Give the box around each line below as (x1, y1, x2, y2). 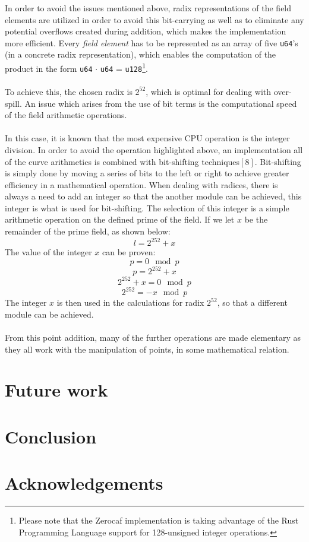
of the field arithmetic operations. (5, 109, 127, 121)
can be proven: (102, 246, 156, 258)
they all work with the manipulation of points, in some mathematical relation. (5, 343, 289, 355)
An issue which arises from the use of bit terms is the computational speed (24, 97, 297, 109)
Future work (5, 378, 108, 402)
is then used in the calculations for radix (56, 296, 204, 309)
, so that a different (217, 296, 288, 309)
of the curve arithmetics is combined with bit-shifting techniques (5, 155, 240, 167)
